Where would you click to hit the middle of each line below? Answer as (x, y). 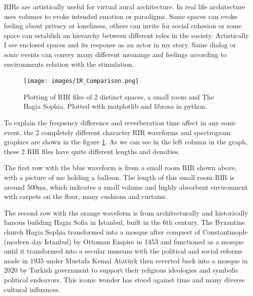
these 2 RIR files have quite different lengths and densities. (92, 151)
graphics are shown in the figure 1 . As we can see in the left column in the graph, (126, 142)
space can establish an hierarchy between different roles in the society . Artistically (126, 35)
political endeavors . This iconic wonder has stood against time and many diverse (125, 279)
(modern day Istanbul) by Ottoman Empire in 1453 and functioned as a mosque (124, 241)
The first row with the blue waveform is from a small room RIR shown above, (120, 168)
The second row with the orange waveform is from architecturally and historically (126, 212)
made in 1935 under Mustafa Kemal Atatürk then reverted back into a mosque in (126, 260)
